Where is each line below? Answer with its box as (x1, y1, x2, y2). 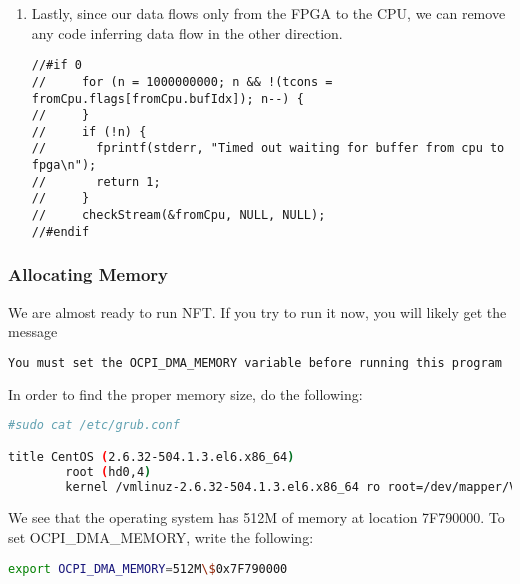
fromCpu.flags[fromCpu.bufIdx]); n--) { (31, 91, 304, 106)
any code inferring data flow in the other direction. (31, 22, 343, 43)
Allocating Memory (8, 262, 168, 287)
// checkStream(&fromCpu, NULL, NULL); (31, 208, 326, 223)
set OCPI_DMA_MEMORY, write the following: (8, 527, 314, 548)
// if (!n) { (31, 124, 147, 139)
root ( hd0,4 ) (65, 464, 152, 479)
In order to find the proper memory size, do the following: (8, 383, 363, 404)
